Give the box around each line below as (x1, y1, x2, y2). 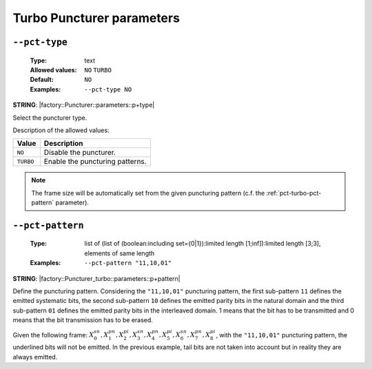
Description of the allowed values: (12, 126, 110, 134)
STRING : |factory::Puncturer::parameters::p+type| (12, 101, 155, 109)
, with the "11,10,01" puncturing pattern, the (216, 330, 348, 339)
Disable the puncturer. (43, 148, 116, 158)
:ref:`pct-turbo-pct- (266, 189, 322, 197)
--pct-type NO (84, 85, 132, 93)
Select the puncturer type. (12, 114, 87, 122)
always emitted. (12, 352, 58, 361)
